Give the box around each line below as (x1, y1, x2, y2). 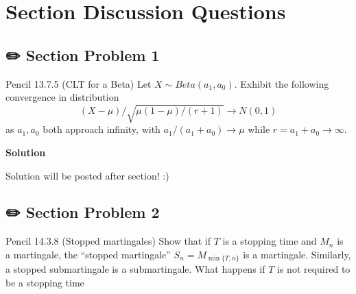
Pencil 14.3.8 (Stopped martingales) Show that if (5, 234, 211, 248)
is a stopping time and (222, 234, 317, 248)
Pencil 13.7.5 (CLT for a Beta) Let (5, 76, 152, 90)
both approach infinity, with (43, 122, 161, 136)
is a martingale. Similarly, (243, 247, 351, 261)
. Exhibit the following (234, 76, 329, 90)
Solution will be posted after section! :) (5, 168, 169, 182)
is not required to (277, 262, 351, 276)
